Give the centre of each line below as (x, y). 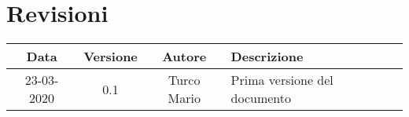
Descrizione (267, 57)
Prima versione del (282, 80)
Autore (184, 57)
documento (261, 98)
